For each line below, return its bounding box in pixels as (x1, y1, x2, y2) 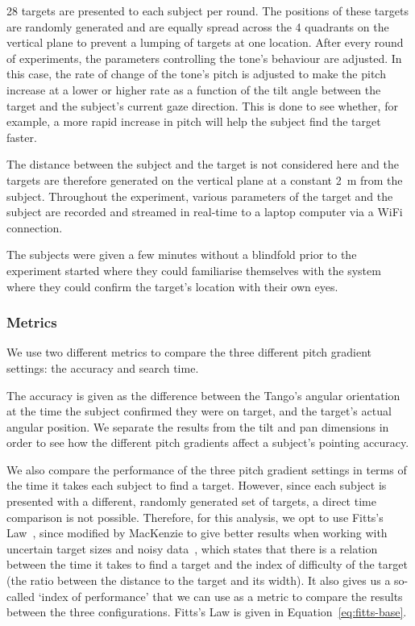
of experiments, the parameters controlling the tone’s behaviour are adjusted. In (6, 49, 402, 66)
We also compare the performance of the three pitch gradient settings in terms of (6, 461, 407, 478)
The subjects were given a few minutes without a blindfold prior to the (6, 246, 357, 263)
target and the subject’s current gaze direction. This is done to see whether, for (6, 97, 398, 114)
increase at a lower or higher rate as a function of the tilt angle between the (6, 81, 381, 98)
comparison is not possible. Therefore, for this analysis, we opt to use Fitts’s (6, 508, 384, 525)
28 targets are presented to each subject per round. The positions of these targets (6, 2, 409, 19)
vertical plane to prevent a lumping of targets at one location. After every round (6, 34, 404, 51)
